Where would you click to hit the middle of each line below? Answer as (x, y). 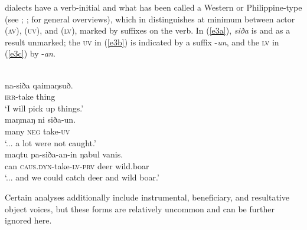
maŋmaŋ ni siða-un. (40, 119)
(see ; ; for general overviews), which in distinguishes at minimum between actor (150, 19)
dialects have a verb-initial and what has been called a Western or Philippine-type (153, 7)
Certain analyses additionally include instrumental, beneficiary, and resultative (147, 197)
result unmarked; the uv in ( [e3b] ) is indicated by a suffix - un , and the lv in (142, 42)
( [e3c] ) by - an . (30, 53)
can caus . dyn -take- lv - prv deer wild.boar (77, 165)
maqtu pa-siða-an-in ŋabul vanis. (64, 154)
